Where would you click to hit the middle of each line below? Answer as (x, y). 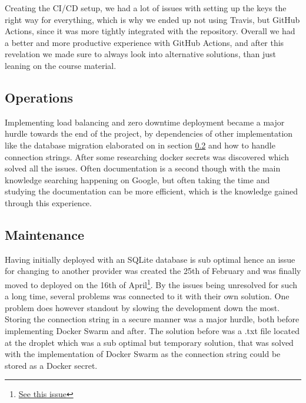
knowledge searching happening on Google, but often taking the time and (137, 179)
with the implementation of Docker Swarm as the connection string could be (143, 354)
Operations (39, 97)
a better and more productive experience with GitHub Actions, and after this (144, 42)
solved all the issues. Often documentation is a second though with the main (143, 168)
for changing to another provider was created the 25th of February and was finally (153, 271)
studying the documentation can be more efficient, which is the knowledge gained (151, 191)
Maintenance (44, 234)
